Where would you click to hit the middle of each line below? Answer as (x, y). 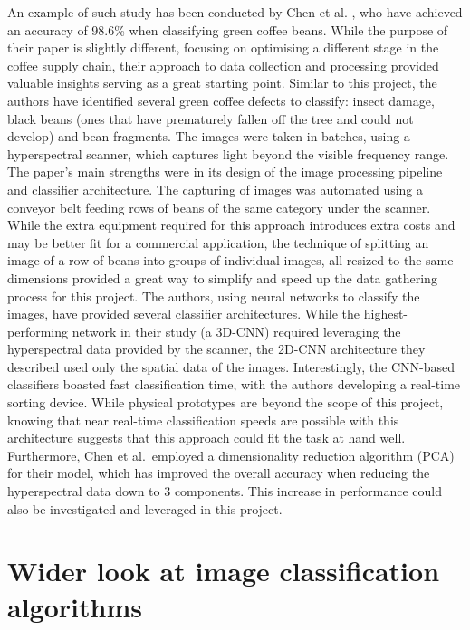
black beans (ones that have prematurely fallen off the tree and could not (211, 118)
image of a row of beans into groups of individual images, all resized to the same (230, 260)
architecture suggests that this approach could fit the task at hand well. (206, 438)
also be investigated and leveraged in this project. (145, 508)
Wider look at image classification (224, 571)
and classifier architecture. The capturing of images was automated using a (216, 189)
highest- (386, 314)
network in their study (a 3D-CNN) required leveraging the (236, 331)
